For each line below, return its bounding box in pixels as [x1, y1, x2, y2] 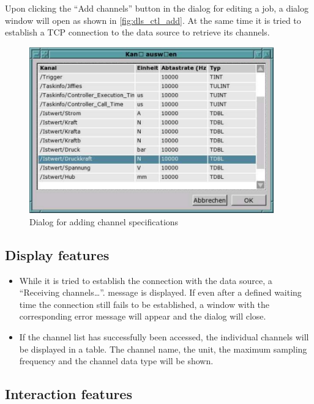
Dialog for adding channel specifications [29, 215, 179, 228]
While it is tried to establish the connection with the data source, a [19, 274, 272, 286]
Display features [5, 245, 110, 264]
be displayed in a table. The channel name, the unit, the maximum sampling [19, 342, 307, 355]
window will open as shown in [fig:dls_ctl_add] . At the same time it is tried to [5, 13, 301, 26]
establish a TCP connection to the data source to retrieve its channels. [5, 26, 270, 39]
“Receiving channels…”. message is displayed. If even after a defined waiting [19, 286, 302, 299]
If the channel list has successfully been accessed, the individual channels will [19, 331, 309, 343]
